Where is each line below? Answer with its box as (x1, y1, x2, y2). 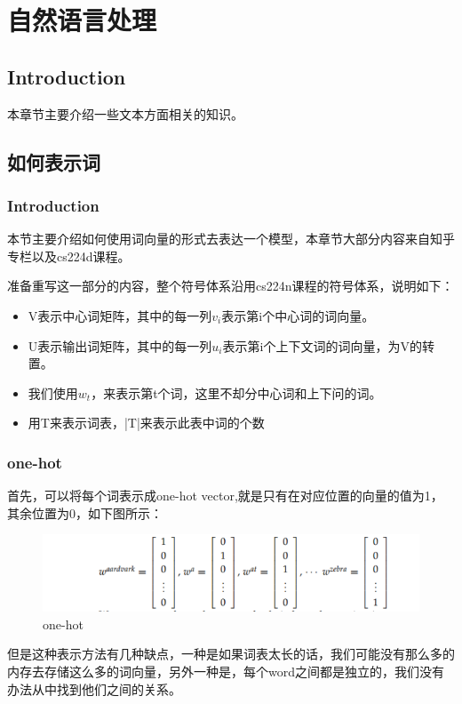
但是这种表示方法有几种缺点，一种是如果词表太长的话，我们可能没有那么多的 (7, 644, 455, 663)
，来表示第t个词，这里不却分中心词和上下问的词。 (91, 383, 382, 402)
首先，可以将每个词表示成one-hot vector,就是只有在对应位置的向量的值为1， (7, 486, 443, 505)
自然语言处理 (7, 2, 157, 38)
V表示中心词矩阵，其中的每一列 (28, 306, 212, 324)
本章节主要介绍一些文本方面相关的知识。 (7, 104, 243, 123)
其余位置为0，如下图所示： (7, 503, 163, 522)
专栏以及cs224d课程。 (7, 246, 131, 265)
